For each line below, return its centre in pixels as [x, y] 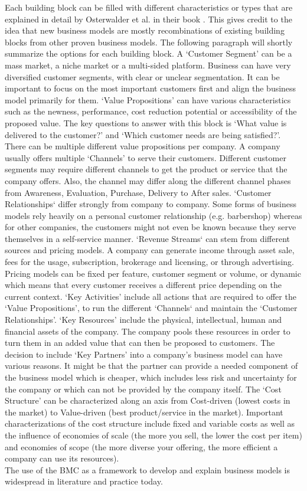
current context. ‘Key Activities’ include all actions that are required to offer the [151, 296]
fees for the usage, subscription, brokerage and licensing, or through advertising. [149, 262]
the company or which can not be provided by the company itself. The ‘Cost [143, 389]
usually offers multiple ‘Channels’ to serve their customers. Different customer [146, 157]
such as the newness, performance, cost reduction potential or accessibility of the [151, 111]
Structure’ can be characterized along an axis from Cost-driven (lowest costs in [148, 400]
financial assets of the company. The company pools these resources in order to [148, 331]
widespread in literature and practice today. [84, 481]
